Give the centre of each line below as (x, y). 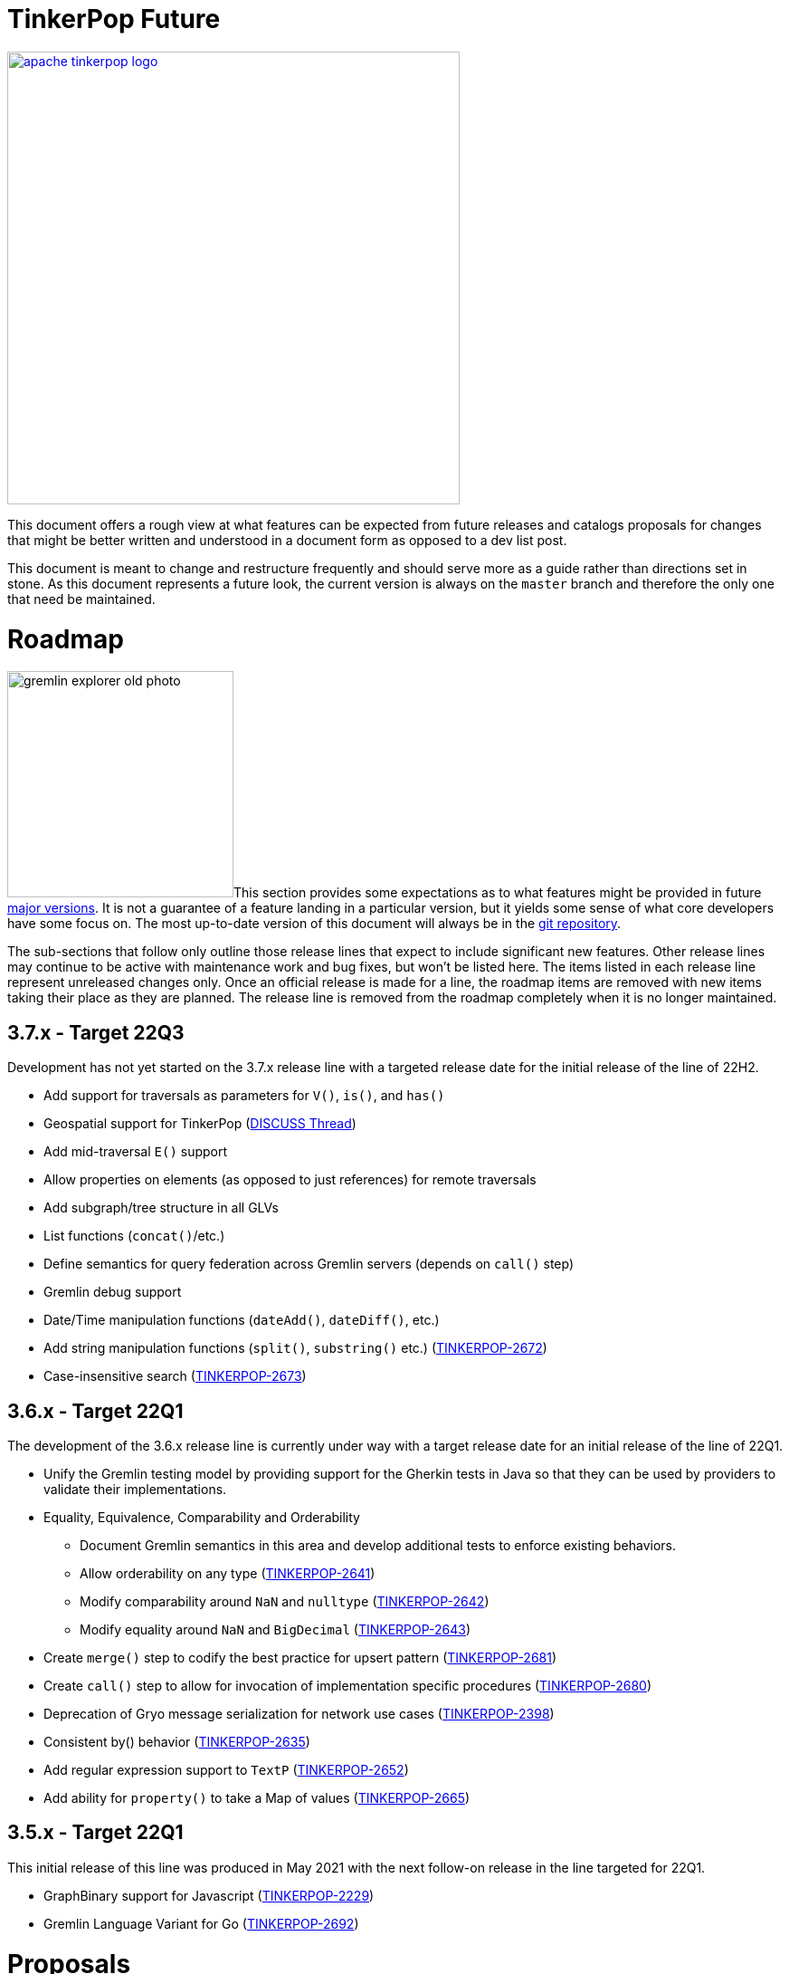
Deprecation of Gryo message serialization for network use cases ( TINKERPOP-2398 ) (299, 1713)
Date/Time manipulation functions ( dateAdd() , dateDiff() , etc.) (242, 1320)
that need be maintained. (81, 599)
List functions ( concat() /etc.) (134, 1236)
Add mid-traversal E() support (136, 1152)
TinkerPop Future (114, 19)
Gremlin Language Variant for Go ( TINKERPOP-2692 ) (201, 1923)
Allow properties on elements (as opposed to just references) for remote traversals (290, 1180)
